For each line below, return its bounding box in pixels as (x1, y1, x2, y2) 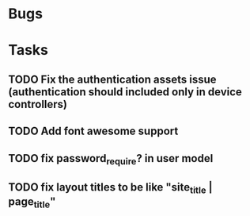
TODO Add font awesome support (8, 125, 179, 138)
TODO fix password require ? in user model (8, 152, 214, 167)
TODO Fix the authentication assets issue (8, 72, 217, 86)
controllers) (8, 97, 68, 111)
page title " (8, 195, 56, 210)
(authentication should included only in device (8, 85, 243, 98)
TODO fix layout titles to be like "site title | (8, 180, 213, 196)
